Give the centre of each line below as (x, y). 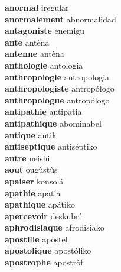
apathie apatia (33, 192)
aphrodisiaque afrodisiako (55, 227)
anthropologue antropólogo (57, 100)
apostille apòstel (36, 239)
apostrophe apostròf (44, 262)
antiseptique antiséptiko (51, 146)
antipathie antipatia (43, 111)
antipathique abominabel (53, 123)
